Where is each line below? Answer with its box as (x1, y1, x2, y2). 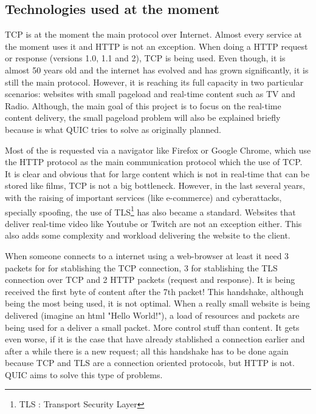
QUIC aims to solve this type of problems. (5, 368, 163, 381)
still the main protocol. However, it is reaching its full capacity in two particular (5, 75, 304, 88)
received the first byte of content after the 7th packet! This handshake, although (5, 285, 304, 297)
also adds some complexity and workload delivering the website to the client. (5, 229, 290, 242)
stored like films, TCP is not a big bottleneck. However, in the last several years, (5, 179, 305, 192)
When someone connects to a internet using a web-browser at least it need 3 (5, 249, 289, 262)
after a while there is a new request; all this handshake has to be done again (5, 344, 289, 357)
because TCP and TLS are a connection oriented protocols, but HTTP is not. (5, 356, 295, 369)
